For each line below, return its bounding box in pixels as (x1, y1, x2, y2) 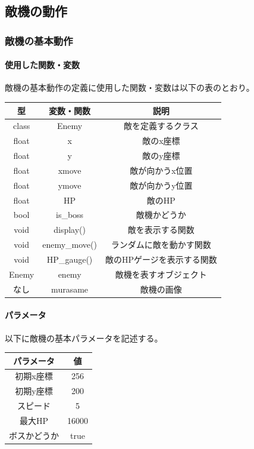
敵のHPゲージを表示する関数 (105, 253, 217, 265)
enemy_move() (42, 238, 97, 251)
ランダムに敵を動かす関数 (111, 238, 211, 251)
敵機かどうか (136, 208, 186, 221)
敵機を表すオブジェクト (115, 267, 207, 280)
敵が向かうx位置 (130, 164, 193, 176)
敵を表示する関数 (127, 223, 195, 236)
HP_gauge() (46, 253, 93, 265)
